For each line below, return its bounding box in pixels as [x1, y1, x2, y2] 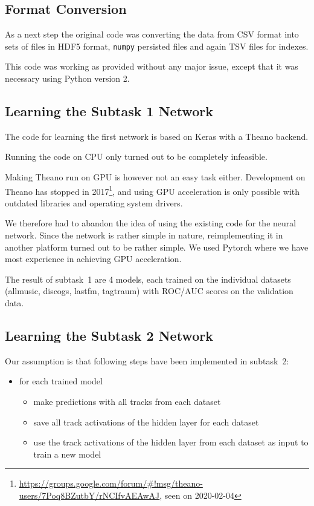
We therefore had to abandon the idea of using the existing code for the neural [5, 217, 296, 229]
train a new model [33, 447, 101, 460]
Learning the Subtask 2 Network [5, 326, 213, 345]
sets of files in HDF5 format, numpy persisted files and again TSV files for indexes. [5, 39, 309, 52]
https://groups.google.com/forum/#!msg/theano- [19, 477, 203, 490]
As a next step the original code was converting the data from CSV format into [5, 28, 299, 41]
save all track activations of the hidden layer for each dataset [33, 415, 259, 428]
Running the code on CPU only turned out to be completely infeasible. [5, 150, 268, 163]
